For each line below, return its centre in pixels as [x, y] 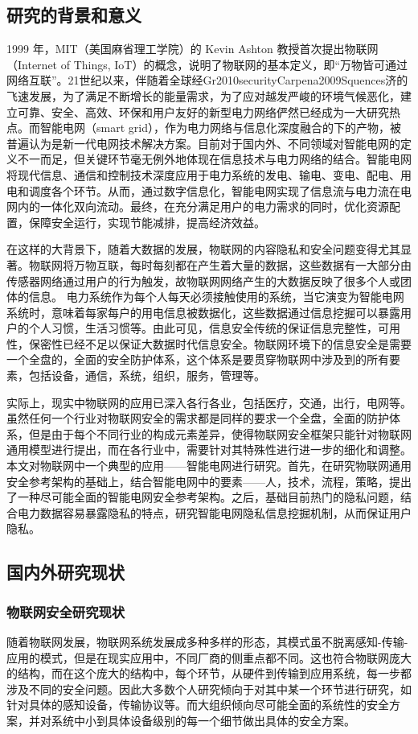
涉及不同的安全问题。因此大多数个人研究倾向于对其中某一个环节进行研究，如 [209, 689]
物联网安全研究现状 [66, 611]
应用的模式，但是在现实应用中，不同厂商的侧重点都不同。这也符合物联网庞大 [209, 657]
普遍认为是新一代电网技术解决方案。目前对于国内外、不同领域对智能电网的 [203, 143]
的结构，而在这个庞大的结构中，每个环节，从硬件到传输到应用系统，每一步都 [209, 673]
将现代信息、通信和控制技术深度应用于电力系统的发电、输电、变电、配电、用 [209, 174]
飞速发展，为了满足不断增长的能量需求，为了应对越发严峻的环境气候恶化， [203, 95]
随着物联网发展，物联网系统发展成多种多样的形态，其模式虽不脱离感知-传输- [207, 642]
